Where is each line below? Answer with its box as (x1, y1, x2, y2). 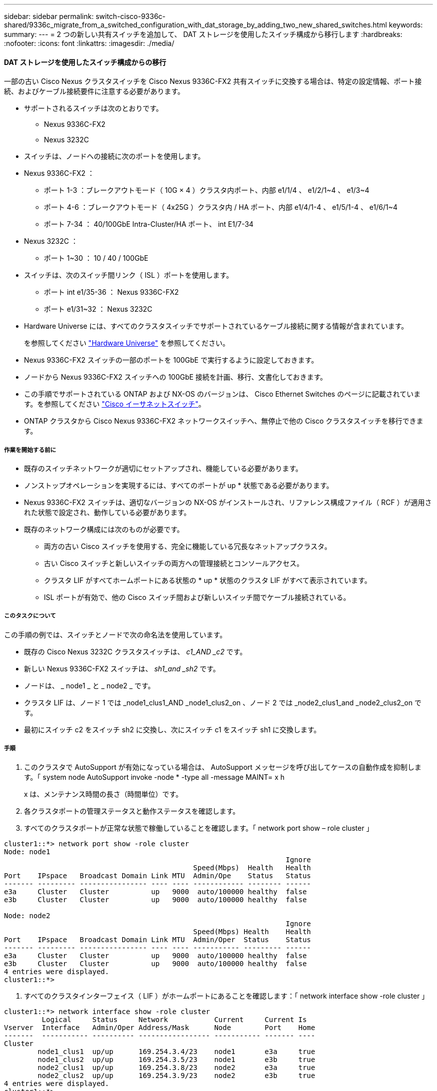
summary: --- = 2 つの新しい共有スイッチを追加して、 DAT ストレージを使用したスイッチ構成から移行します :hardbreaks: (4, 30, 403, 38)
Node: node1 (4, 847, 50, 856)
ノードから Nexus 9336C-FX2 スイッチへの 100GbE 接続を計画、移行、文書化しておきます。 (24, 373, 327, 382)
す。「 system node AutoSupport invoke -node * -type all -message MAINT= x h (24, 772, 285, 781)
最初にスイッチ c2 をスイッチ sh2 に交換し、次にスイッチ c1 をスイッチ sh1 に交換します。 (24, 725, 321, 734)
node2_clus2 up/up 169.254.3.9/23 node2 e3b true (37, 1071, 315, 1080)
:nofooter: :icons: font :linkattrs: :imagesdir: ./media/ (4, 39, 175, 47)
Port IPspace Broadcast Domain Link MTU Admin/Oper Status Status (4, 935, 311, 944)
